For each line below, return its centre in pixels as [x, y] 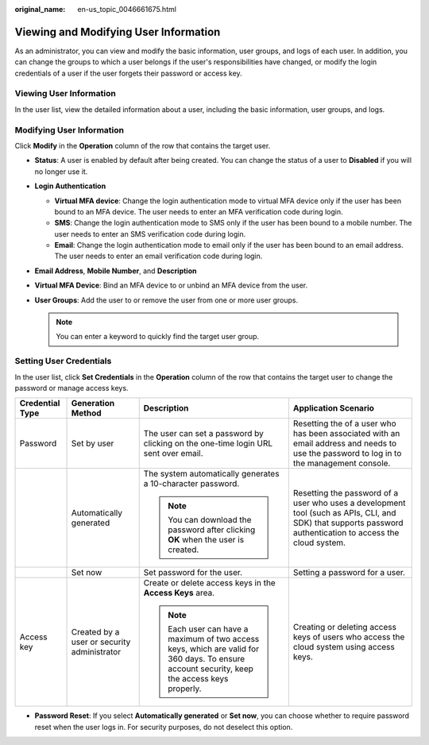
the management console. [342, 463]
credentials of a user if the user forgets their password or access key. [128, 73]
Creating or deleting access [345, 627]
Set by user [93, 443]
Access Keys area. [179, 593]
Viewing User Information [66, 94]
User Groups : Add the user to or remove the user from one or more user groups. [166, 300]
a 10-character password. [191, 484]
